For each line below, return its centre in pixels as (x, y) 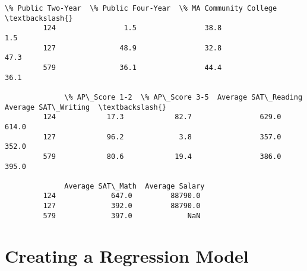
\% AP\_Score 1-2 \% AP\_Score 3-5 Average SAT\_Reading (183, 97)
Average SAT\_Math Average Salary (134, 186)
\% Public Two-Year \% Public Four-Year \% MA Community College (141, 8)
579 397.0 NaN (122, 216)
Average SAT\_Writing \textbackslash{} (86, 107)
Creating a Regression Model (127, 255)
